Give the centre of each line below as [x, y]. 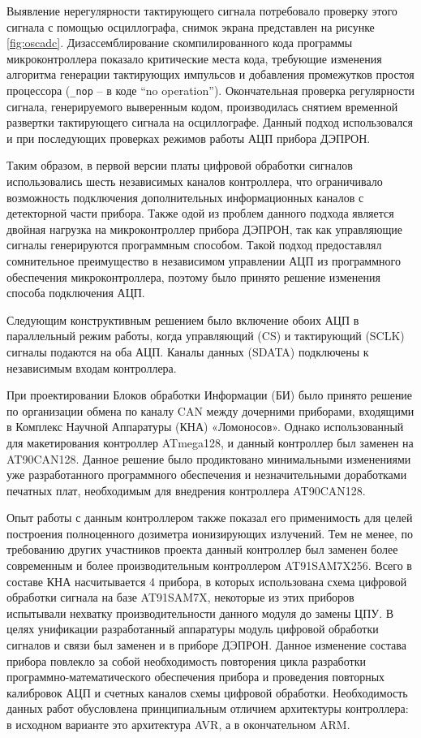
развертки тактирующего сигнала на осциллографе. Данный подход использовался [210, 122]
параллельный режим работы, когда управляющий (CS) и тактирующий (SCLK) [206, 336]
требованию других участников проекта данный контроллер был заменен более [202, 549]
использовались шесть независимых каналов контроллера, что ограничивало [195, 181]
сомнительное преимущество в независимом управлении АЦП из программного [204, 260]
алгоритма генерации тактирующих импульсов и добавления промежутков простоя [210, 74]
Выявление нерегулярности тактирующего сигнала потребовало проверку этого [202, 11]
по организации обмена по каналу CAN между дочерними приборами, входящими [210, 410]
